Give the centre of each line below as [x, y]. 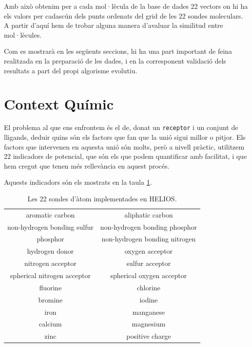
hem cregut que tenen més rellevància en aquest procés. [87, 165]
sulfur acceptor [149, 263]
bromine [50, 299]
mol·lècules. [23, 34]
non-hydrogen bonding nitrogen [149, 239]
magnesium [149, 324]
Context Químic [59, 104]
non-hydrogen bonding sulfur [50, 227]
